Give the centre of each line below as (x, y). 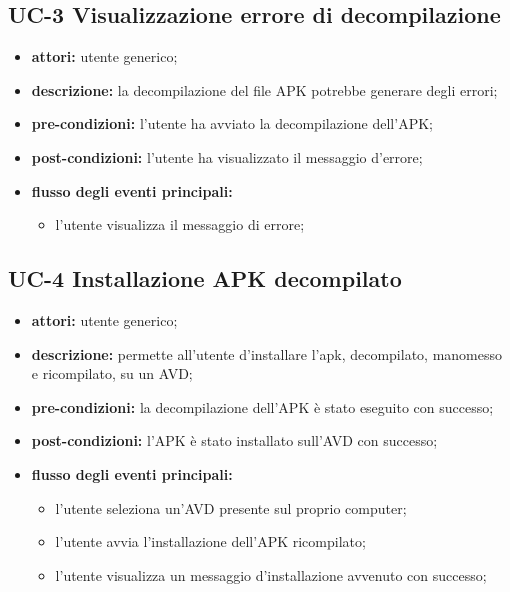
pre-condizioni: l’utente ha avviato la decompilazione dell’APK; (232, 123)
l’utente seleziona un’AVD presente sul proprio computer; (231, 507)
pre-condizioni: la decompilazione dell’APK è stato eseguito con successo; (262, 406)
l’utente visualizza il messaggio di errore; (180, 224)
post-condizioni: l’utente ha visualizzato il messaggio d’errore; (227, 156)
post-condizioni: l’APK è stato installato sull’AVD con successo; (234, 440)
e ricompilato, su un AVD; (112, 373)
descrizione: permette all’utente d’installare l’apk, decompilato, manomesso (267, 353)
